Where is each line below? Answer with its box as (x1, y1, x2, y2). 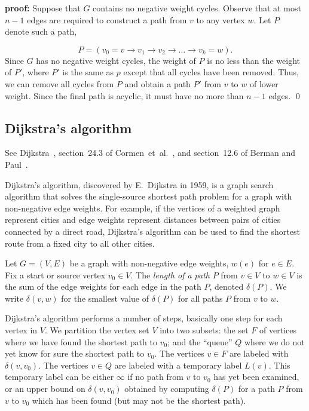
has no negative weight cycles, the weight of (36, 54, 196, 66)
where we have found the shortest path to (5, 335, 157, 348)
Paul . (5, 158, 28, 170)
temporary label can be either (5, 370, 114, 383)
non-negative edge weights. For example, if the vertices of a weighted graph (5, 201, 280, 214)
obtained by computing (124, 382, 209, 395)
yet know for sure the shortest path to (5, 347, 145, 360)
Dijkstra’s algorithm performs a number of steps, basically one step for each (5, 312, 283, 324)
